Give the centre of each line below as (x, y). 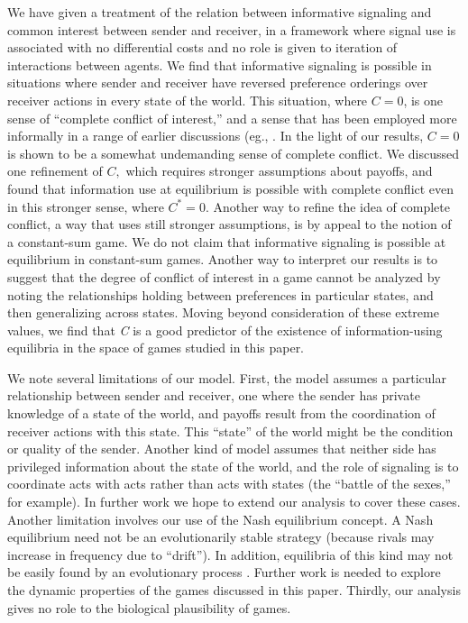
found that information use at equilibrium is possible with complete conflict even (231, 188)
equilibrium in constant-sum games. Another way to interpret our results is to (223, 259)
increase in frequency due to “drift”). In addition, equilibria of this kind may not (230, 554)
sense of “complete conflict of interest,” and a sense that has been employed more (232, 118)
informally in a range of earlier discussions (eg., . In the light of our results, (216, 136)
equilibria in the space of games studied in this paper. (156, 348)
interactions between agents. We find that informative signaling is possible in (220, 64)
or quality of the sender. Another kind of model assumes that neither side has (222, 449)
